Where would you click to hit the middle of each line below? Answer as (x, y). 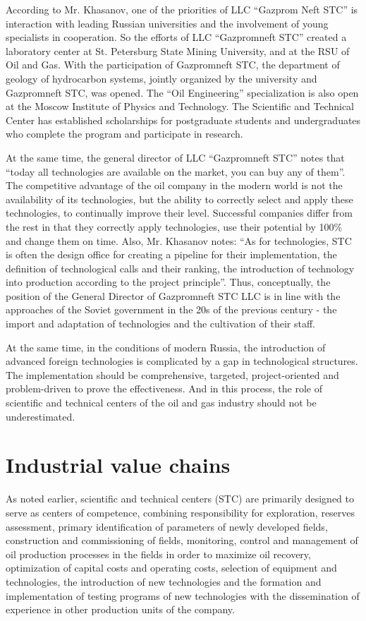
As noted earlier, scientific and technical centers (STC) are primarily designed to (180, 499)
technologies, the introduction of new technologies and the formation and (164, 581)
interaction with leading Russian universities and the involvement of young (167, 23)
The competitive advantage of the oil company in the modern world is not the (174, 185)
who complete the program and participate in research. (124, 134)
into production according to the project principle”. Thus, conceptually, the (168, 282)
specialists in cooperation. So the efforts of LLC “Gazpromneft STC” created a (176, 37)
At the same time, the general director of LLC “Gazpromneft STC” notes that (175, 157)
